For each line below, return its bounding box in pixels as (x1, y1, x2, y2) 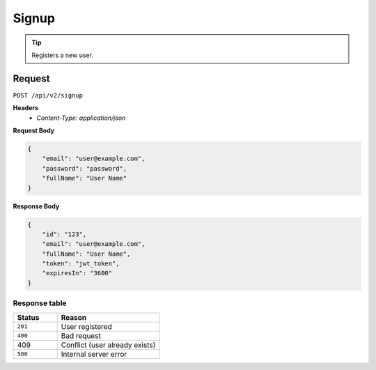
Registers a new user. (31, 51, 94, 59)
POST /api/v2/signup (13, 91, 84, 99)
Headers (13, 104, 38, 112)
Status (17, 312, 40, 322)
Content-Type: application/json (36, 114, 126, 122)
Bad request (61, 331, 101, 341)
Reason (61, 312, 87, 322)
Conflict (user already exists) (61, 340, 156, 350)
